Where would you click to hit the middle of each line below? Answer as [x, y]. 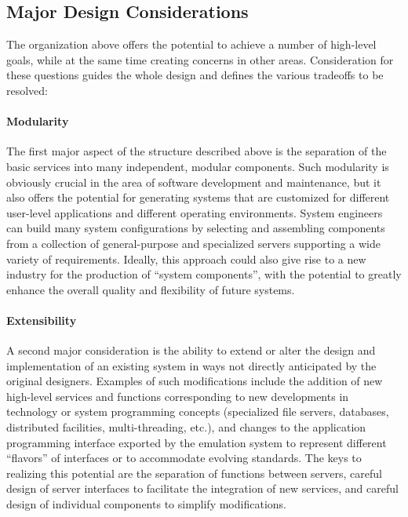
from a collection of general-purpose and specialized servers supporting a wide [194, 243]
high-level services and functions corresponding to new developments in [178, 396]
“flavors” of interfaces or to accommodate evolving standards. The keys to [184, 458]
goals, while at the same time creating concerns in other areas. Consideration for [200, 59]
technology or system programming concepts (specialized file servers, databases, [198, 411]
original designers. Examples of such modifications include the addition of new [195, 381]
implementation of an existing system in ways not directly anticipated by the [191, 365]
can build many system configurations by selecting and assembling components [196, 228]
